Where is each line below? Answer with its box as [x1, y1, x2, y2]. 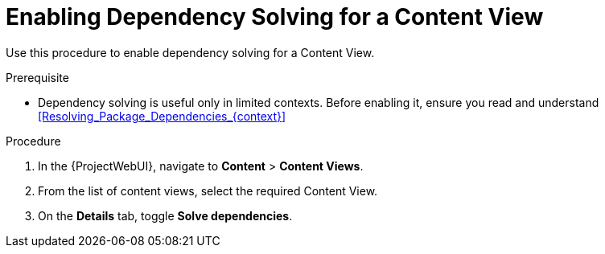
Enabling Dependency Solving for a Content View [6, 3, 544, 31]
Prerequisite [6, 70, 69, 84]
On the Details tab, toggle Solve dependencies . [38, 208, 293, 223]
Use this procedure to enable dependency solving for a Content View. [6, 45, 375, 59]
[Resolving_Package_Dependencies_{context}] [38, 109, 286, 123]
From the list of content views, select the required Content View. [38, 183, 378, 198]
